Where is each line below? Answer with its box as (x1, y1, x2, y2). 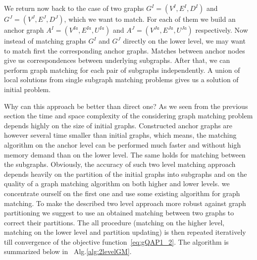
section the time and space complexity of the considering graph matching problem (4, 110, 253, 121)
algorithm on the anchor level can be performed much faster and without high (4, 139, 241, 150)
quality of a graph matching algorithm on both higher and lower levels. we (4, 178, 230, 189)
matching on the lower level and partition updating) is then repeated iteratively (4, 227, 246, 237)
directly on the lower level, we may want (123, 36, 246, 46)
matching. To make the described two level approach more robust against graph (4, 198, 246, 208)
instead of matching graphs (4, 36, 86, 46)
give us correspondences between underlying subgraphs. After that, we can (4, 55, 230, 65)
